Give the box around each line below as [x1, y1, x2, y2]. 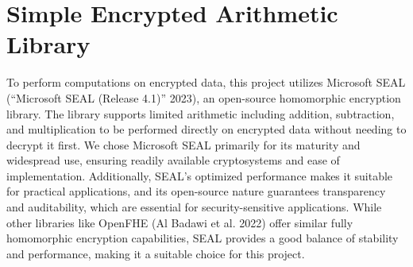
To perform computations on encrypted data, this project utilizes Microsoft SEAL [6, 74, 406, 91]
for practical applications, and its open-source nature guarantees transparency [6, 183, 386, 199]
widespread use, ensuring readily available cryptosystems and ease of [6, 152, 340, 168]
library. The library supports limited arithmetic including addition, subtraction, [6, 105, 395, 122]
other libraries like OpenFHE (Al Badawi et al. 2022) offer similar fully [6, 214, 353, 230]
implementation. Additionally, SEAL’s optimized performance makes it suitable [6, 167, 393, 184]
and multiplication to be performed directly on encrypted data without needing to [6, 121, 407, 137]
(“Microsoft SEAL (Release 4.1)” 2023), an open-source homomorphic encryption [6, 89, 401, 106]
